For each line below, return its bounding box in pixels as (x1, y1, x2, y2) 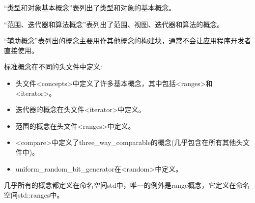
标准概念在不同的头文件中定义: (4, 61, 102, 72)
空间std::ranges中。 (4, 189, 64, 200)
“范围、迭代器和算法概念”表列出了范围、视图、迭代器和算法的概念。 (4, 19, 224, 29)
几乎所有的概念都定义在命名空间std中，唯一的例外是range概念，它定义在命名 (4, 180, 250, 190)
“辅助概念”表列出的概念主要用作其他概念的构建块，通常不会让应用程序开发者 (4, 35, 252, 46)
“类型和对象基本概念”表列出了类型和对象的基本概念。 (4, 2, 176, 12)
